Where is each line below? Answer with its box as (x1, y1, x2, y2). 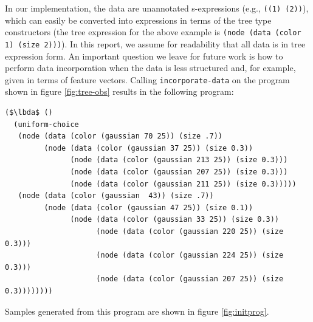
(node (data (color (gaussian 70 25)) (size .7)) (18, 132, 222, 141)
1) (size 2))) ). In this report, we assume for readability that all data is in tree (5, 37, 306, 50)
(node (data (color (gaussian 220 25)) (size (96, 227, 284, 236)
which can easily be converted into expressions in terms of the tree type (5, 13, 272, 26)
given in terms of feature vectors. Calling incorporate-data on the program (5, 73, 290, 86)
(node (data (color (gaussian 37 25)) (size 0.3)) (44, 143, 253, 152)
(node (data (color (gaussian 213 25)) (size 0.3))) (70, 156, 288, 165)
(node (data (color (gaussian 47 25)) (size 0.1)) (44, 203, 253, 212)
